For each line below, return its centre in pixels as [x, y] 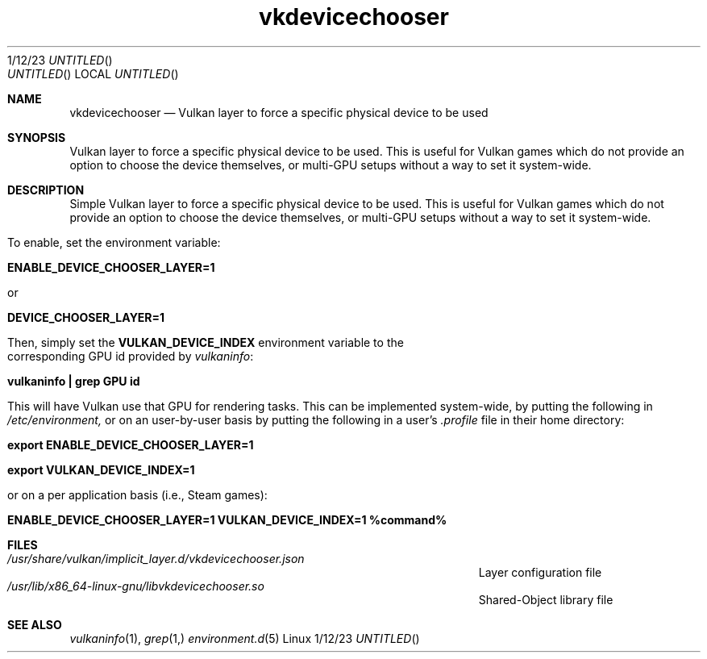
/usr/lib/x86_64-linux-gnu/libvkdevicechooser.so [136, 586]
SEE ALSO [35, 624]
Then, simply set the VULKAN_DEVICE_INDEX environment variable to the [206, 342]
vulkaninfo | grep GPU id [74, 381]
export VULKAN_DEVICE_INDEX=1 [101, 469]
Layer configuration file [540, 572]
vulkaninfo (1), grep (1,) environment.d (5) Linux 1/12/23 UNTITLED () [245, 638]
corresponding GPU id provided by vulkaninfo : [131, 356]
